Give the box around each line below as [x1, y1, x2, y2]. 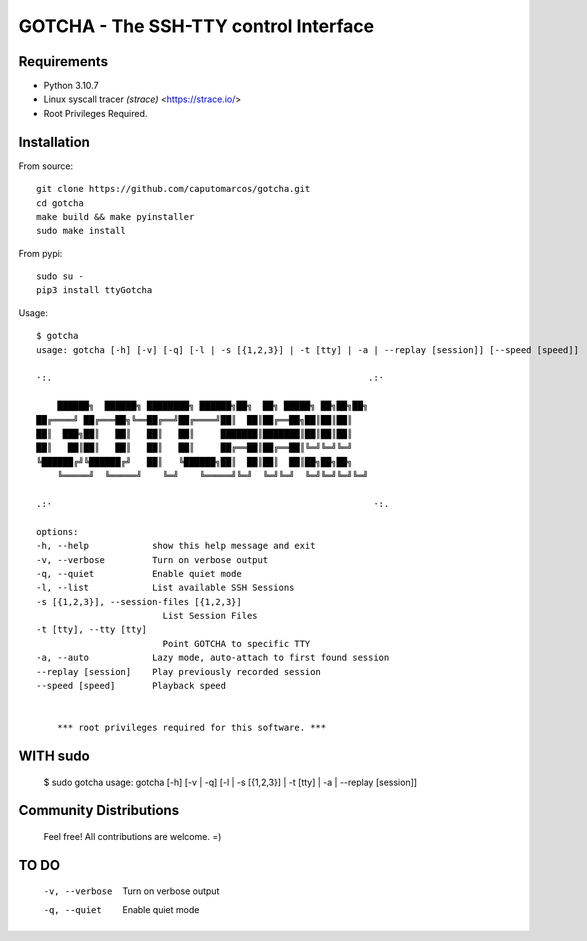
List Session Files [162, 610, 259, 622]
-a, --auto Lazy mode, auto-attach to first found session [36, 652, 390, 664]
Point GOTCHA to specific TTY [162, 638, 311, 649]
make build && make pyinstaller [36, 211, 195, 222]
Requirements [18, 53, 109, 70]
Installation [18, 133, 90, 150]
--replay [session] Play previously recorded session [36, 666, 322, 677]
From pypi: [18, 247, 63, 259]
